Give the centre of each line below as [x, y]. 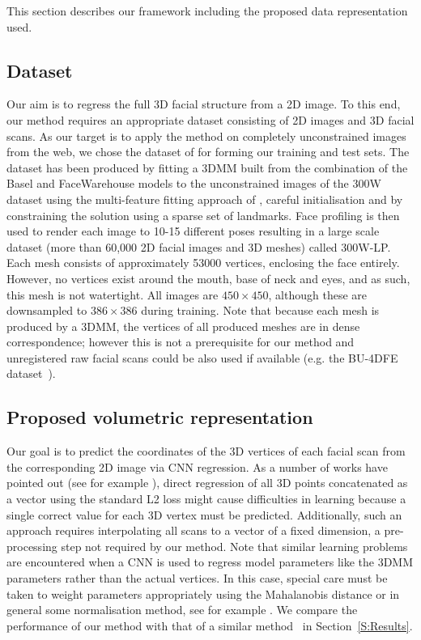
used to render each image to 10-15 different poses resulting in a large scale [193, 231]
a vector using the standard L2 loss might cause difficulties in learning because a [206, 499]
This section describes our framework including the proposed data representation [207, 11]
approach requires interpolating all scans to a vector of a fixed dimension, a [193, 530]
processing [32, 546]
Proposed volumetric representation [160, 417]
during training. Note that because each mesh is [260, 310]
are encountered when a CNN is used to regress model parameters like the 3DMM [210, 562]
